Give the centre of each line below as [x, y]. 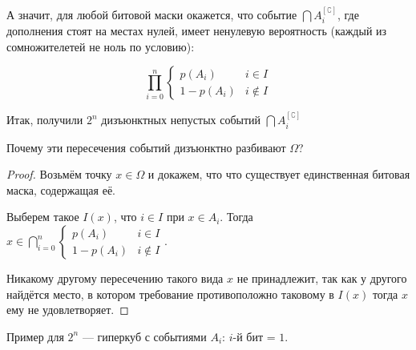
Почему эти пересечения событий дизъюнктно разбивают [146, 147]
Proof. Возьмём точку [59, 174]
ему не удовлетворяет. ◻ [68, 310]
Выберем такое [43, 217]
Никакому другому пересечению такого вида [115, 278]
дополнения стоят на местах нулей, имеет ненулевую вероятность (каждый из [197, 31]
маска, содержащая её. [61, 189]
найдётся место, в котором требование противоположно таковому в [170, 294]
